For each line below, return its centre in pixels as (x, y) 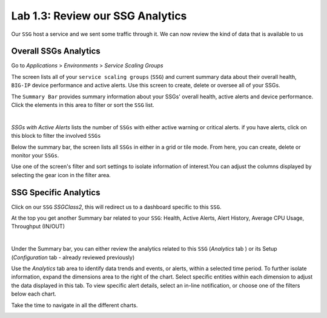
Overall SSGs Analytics (56, 51)
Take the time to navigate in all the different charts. (74, 305)
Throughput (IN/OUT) (38, 226)
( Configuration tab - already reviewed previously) (73, 257)
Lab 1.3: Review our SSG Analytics (99, 16)
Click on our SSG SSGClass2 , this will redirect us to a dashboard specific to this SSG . (116, 207)
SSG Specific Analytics (56, 192)
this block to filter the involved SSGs (56, 136)
